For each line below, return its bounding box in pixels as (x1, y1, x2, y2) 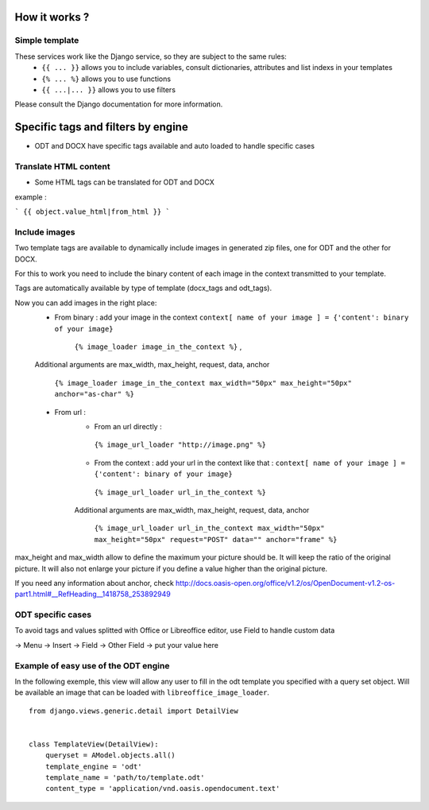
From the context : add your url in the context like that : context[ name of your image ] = (94, 458, 406, 467)
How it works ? (14, 10, 90, 24)
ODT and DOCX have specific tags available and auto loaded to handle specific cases (34, 141, 315, 151)
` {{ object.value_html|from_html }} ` (14, 207, 170, 216)
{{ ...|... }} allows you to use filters (41, 84, 176, 95)
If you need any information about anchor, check (14, 578, 174, 587)
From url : (54, 407, 87, 417)
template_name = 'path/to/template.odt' (44, 773, 206, 782)
